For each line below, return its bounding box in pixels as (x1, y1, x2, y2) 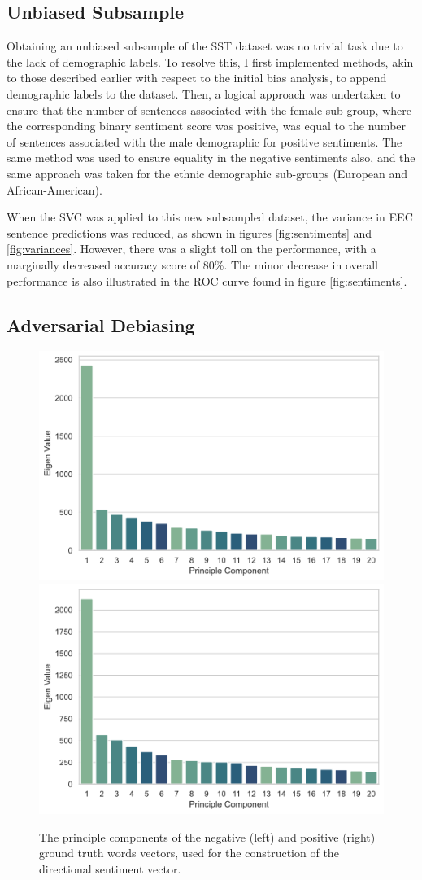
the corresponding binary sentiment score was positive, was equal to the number (7, 117, 407, 134)
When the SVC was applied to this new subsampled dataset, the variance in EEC (7, 208, 413, 225)
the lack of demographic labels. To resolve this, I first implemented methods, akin (7, 53, 414, 70)
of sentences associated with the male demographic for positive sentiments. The (7, 133, 402, 150)
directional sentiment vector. (39, 860, 181, 877)
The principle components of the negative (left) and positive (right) (39, 828, 376, 845)
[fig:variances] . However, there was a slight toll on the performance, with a (7, 240, 376, 257)
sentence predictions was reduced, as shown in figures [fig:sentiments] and (7, 224, 372, 241)
